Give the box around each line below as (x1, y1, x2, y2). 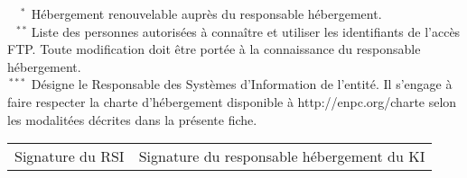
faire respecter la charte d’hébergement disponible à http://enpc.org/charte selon (7, 92, 457, 111)
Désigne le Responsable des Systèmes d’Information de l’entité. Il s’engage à (31, 75, 453, 93)
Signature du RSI (14, 146, 125, 167)
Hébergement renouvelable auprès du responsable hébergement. (31, 4, 382, 22)
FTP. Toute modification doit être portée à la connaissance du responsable (7, 40, 421, 58)
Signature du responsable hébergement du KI (138, 146, 425, 167)
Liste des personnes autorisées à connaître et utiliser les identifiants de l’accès (31, 22, 461, 40)
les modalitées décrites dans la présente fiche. (7, 110, 257, 129)
